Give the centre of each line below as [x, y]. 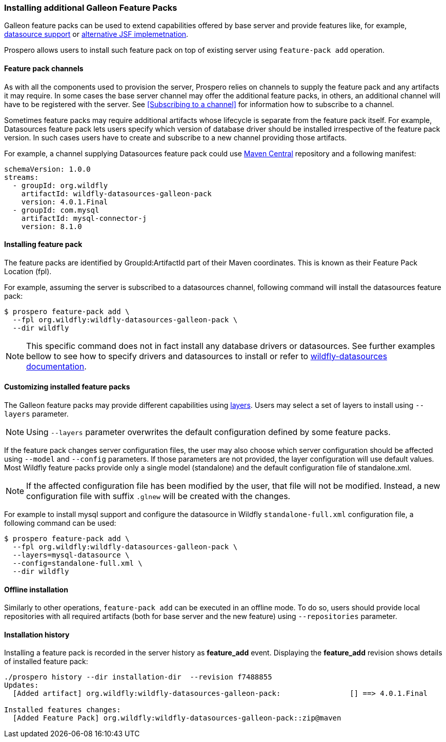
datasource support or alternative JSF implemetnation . [96, 34]
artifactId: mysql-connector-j [84, 218]
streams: [22, 177]
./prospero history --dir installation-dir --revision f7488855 [138, 677]
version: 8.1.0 [52, 226]
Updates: [22, 685]
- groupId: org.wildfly [60, 185]
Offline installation [36, 589]
